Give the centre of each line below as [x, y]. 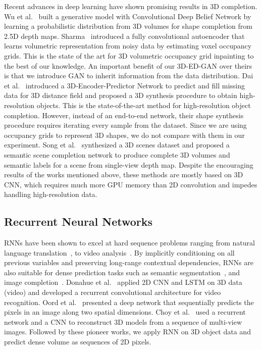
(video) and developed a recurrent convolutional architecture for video [113, 292]
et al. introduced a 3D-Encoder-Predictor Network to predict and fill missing [124, 85]
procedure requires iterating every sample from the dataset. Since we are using [125, 125]
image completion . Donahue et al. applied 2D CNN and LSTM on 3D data [123, 282]
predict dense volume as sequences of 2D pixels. [78, 342]
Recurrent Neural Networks [79, 221]
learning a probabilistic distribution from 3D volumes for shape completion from [128, 26]
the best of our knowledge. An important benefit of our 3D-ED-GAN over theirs [128, 65]
